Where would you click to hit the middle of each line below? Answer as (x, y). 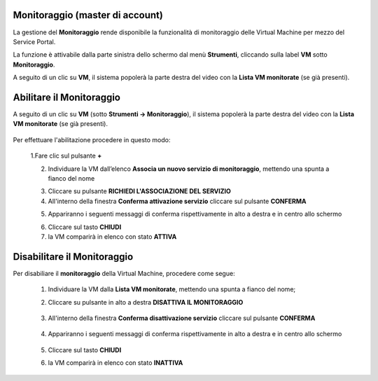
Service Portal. (34, 41)
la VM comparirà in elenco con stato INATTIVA (115, 363)
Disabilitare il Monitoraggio (73, 257)
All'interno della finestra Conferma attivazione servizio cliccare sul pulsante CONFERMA (177, 201)
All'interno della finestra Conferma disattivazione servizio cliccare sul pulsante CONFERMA (182, 318)
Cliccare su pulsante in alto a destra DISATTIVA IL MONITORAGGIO (146, 302)
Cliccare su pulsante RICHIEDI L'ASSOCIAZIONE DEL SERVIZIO (139, 191)
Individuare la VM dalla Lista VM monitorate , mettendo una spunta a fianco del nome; (172, 289)
